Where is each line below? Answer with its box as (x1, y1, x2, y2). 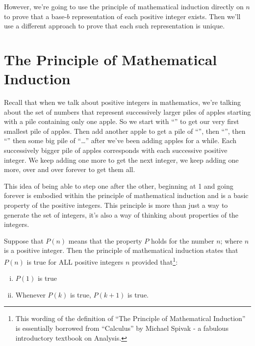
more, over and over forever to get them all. (4, 164, 135, 174)
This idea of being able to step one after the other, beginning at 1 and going (4, 180, 233, 191)
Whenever (15, 289, 46, 299)
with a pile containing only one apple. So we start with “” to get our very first (4, 116, 239, 126)
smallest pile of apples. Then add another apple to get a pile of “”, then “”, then (4, 125, 246, 136)
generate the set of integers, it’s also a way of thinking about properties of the (4, 209, 239, 220)
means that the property (68, 235, 142, 246)
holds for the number (151, 235, 214, 246)
